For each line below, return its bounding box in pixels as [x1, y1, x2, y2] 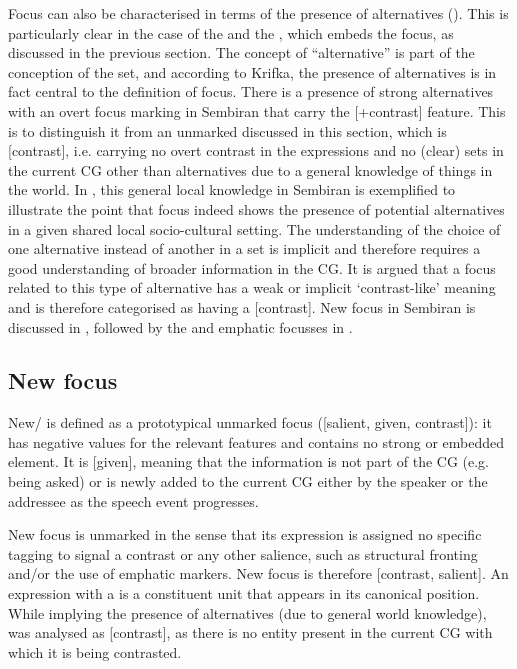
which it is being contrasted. [8, 641, 182, 662]
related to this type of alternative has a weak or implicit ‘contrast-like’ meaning [8, 277, 496, 298]
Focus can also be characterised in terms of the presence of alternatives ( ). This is [8, 3, 509, 23]
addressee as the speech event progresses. [8, 490, 259, 511]
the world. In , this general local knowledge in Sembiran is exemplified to [8, 179, 456, 200]
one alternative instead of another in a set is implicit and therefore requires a [8, 238, 481, 259]
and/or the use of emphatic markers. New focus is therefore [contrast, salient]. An [8, 563, 509, 584]
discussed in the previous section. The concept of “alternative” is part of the [8, 42, 475, 63]
